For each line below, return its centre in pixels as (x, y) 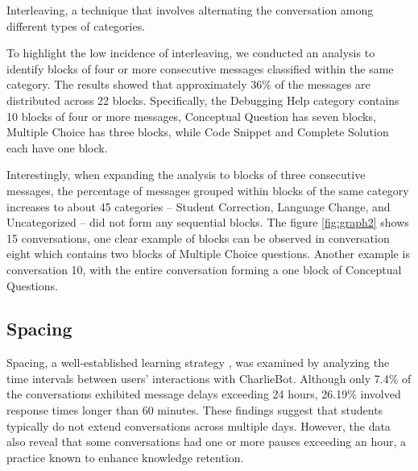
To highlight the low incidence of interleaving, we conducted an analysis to (191, 53)
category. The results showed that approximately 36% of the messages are (188, 84)
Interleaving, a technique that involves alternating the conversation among (190, 10)
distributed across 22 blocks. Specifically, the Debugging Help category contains (203, 100)
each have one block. (57, 147)
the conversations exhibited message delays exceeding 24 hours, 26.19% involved (204, 394)
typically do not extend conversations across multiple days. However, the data (199, 425)
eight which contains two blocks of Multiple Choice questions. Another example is (208, 254)
